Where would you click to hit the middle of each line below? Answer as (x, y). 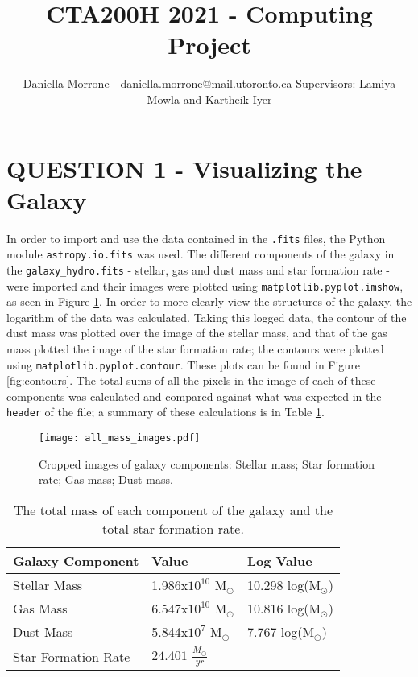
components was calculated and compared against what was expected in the (194, 396)
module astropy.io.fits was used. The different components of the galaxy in (201, 254)
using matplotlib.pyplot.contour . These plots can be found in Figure (183, 364)
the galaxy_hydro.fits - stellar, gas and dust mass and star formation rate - (198, 269)
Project (209, 45)
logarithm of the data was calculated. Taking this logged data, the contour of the (207, 317)
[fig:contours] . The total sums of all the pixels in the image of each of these (191, 380)
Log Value (279, 560)
